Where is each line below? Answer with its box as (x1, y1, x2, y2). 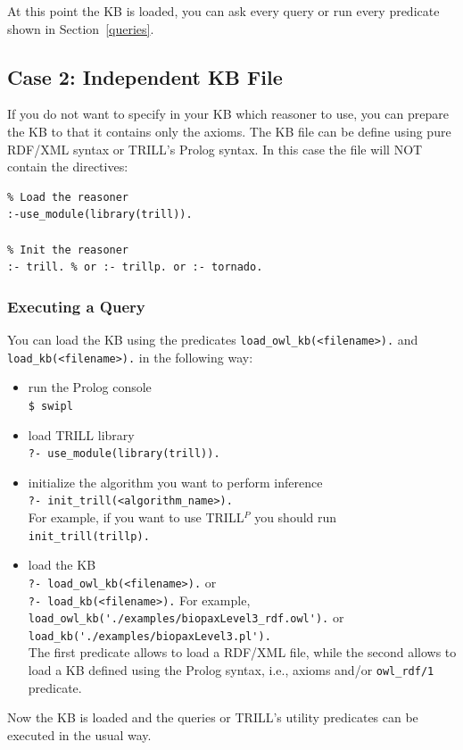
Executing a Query (7, 295, 145, 317)
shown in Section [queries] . (7, 19, 154, 37)
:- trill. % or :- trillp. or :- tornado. (7, 261, 263, 274)
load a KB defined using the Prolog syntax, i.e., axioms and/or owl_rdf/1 (28, 661, 434, 679)
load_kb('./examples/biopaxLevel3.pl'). (28, 629, 271, 643)
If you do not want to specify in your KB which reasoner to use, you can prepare (7, 104, 449, 123)
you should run (254, 508, 337, 527)
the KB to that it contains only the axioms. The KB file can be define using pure (7, 121, 451, 140)
